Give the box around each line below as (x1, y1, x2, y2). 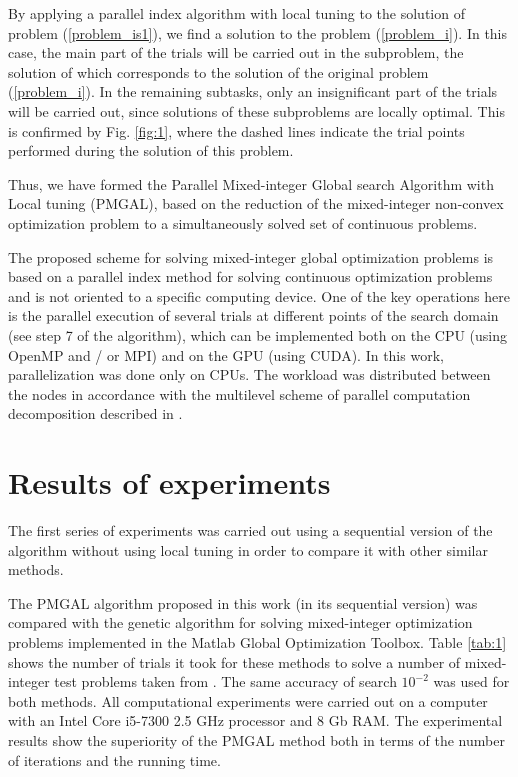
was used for (433, 671, 510, 692)
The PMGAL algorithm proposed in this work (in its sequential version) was (8, 592, 478, 613)
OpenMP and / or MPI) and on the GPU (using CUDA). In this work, (8, 344, 444, 365)
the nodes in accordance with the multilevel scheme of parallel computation (8, 383, 471, 404)
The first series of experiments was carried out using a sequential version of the (8, 520, 493, 540)
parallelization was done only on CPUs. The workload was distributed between (8, 364, 491, 385)
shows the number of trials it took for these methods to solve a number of (8, 651, 461, 672)
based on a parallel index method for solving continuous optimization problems (8, 266, 493, 287)
